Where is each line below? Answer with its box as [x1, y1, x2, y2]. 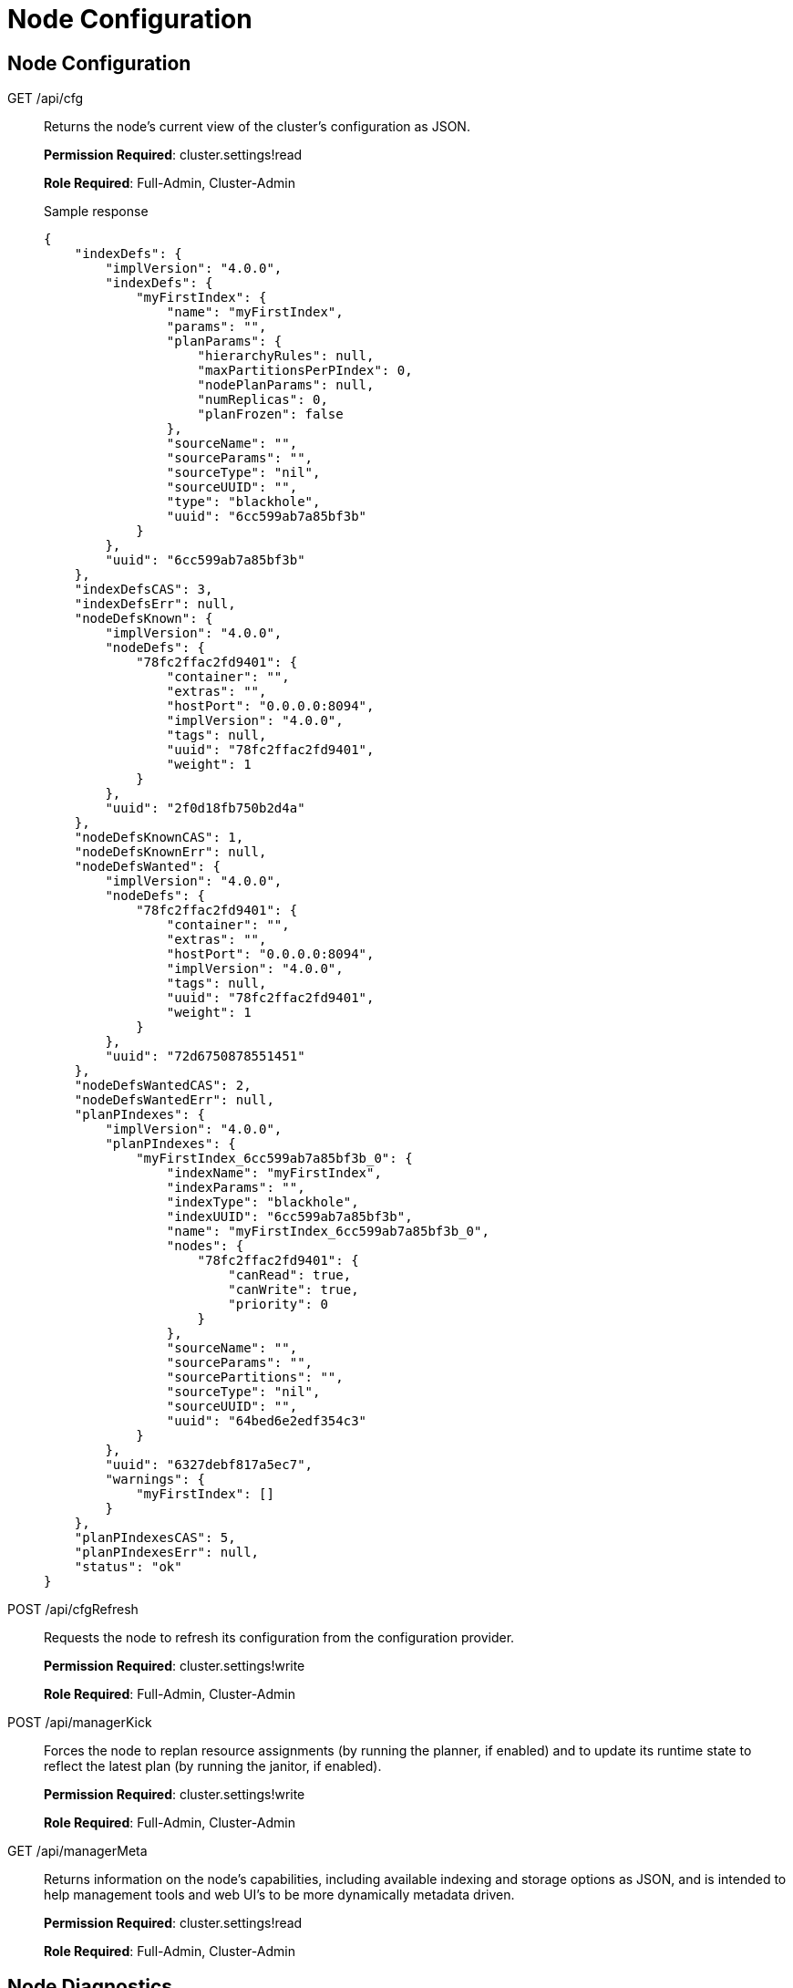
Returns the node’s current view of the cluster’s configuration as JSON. [44, 119, 470, 135]
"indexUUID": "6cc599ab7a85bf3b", [166, 1209, 413, 1225]
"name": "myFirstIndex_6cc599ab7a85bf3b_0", [166, 1224, 489, 1239]
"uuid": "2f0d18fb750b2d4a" [105, 801, 305, 816]
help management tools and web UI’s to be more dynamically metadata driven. [44, 1887, 515, 1903]
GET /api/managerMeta [7, 1843, 148, 1859]
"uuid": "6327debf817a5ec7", [105, 1457, 314, 1473]
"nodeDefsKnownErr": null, [74, 844, 267, 860]
